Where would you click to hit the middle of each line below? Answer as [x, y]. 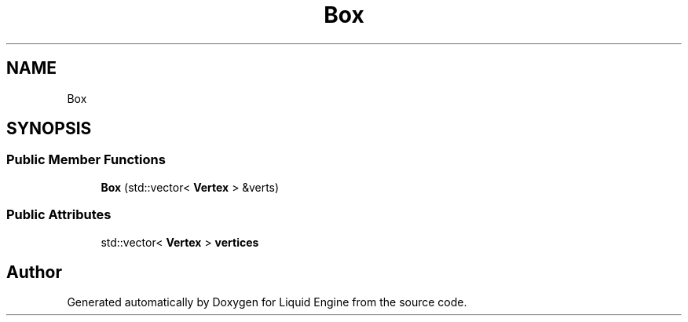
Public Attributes [59, 215]
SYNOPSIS [49, 129]
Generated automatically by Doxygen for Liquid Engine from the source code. [267, 302]
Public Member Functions [86, 160]
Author [34, 272]
